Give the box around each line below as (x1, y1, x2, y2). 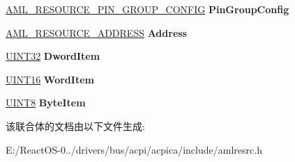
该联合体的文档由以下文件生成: (6, 118, 145, 133)
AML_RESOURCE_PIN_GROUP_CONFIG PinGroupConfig (6, 2, 289, 16)
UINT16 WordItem (6, 72, 94, 86)
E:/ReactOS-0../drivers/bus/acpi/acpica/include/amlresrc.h (6, 142, 262, 156)
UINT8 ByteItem (6, 95, 86, 110)
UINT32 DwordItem (6, 49, 100, 63)
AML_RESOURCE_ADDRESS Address (6, 25, 187, 40)
